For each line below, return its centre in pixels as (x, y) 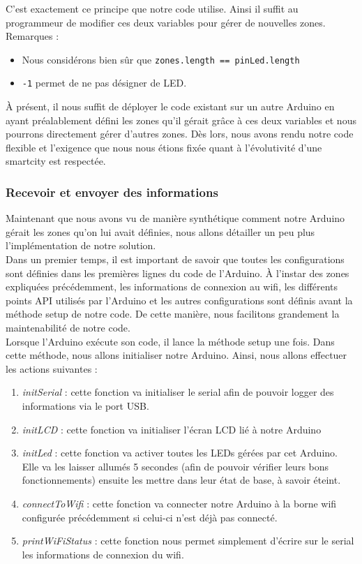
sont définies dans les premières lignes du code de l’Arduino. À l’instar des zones (178, 273)
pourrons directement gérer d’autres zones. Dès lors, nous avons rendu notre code (180, 134)
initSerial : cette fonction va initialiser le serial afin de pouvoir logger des (178, 392)
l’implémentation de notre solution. (81, 245)
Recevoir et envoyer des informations (112, 192)
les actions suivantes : (52, 368)
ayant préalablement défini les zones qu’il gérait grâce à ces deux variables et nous (181, 120)
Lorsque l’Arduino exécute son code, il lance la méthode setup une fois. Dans (170, 341)
